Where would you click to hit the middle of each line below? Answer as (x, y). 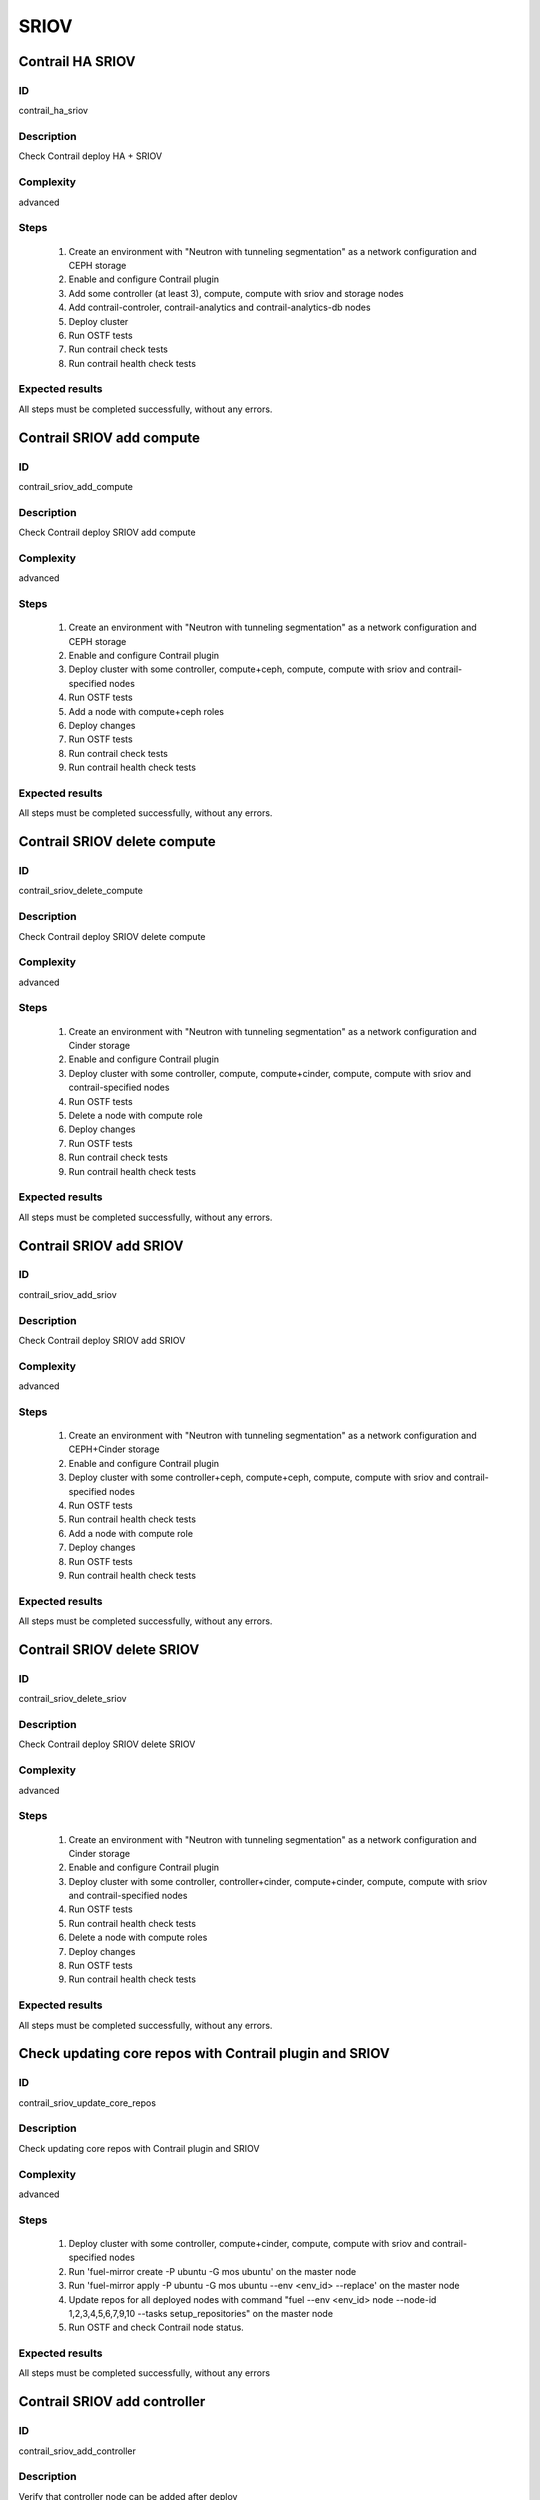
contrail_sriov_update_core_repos (87, 2102)
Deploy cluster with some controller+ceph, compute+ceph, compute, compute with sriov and (260, 1477)
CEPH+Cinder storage (114, 1449)
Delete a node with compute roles (138, 1937)
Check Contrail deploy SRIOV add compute (107, 532)
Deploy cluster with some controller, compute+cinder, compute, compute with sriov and (249, 2243)
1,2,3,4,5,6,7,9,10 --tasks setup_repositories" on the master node (201, 2313)
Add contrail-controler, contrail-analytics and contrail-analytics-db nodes (219, 307)
